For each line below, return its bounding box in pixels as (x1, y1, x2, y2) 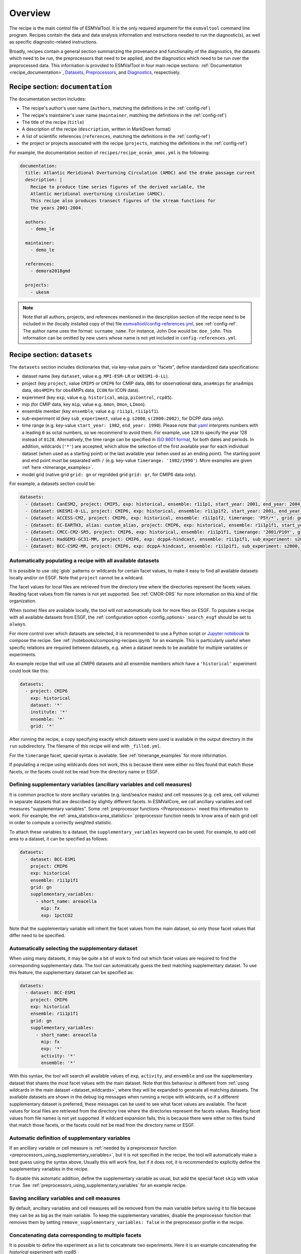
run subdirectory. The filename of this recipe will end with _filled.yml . (9, 743, 162, 749)
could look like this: (9, 668, 50, 674)
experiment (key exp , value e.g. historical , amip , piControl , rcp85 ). (22, 394, 173, 400)
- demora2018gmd (30, 268, 70, 274)
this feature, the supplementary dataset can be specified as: (9, 969, 134, 975)
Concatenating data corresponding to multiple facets (9, 1231, 141, 1238)
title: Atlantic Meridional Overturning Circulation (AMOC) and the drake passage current (25, 170, 255, 176)
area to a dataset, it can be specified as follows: (9, 836, 108, 842)
